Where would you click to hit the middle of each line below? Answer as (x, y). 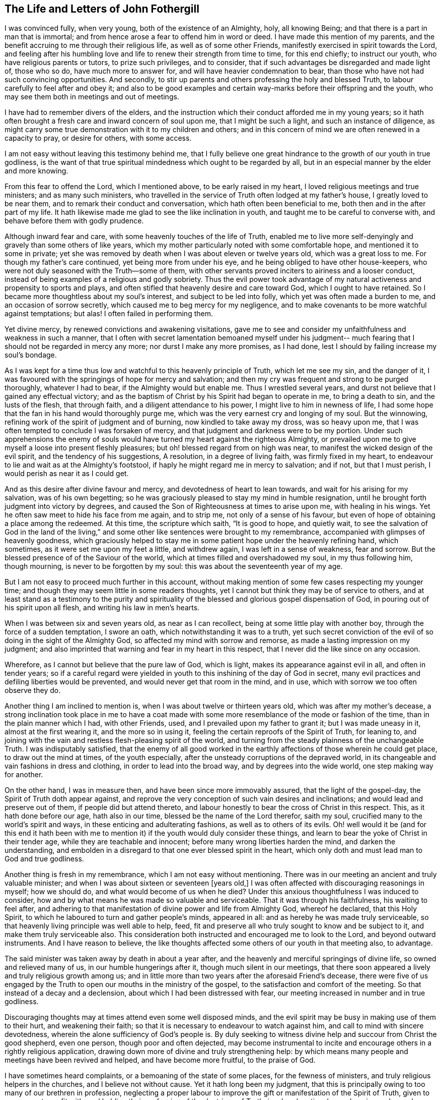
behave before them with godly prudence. (74, 221)
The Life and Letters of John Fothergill (102, 9)
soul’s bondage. (31, 355)
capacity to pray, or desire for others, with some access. (98, 138)
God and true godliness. (44, 859)
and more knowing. (36, 171)
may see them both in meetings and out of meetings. (92, 97)
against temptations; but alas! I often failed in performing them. (109, 314)
